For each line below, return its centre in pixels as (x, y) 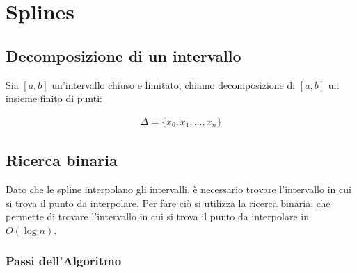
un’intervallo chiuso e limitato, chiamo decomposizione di (174, 84)
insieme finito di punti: (54, 98)
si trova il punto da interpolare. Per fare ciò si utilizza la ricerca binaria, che (168, 202)
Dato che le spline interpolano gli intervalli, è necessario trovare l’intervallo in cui (178, 189)
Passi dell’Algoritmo (64, 261)
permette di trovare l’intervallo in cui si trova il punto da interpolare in (157, 216)
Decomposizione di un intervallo (124, 55)
